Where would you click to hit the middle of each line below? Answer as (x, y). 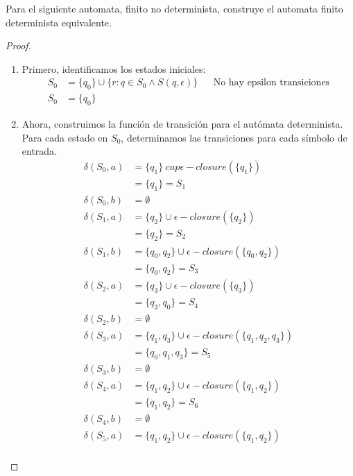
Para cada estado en (65, 137)
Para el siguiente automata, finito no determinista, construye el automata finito (174, 8)
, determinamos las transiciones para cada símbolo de (234, 137)
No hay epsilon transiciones (272, 83)
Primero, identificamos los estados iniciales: (114, 68)
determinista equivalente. (59, 22)
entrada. (40, 151)
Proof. (18, 45)
